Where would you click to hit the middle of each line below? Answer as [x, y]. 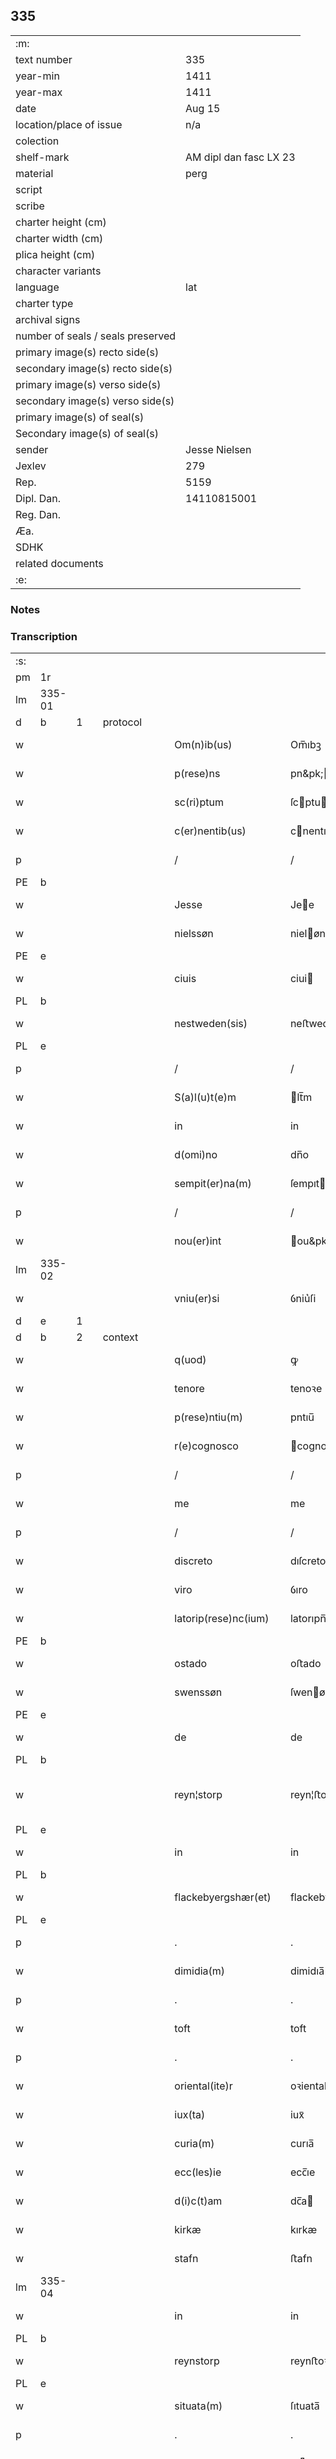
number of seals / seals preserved [96, 336]
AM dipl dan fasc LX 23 [240, 157]
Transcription [44, 636]
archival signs [48, 319]
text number [44, 59]
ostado [191, 1664]
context [120, 1337]
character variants [58, 271]
